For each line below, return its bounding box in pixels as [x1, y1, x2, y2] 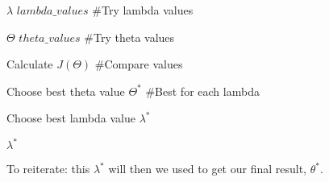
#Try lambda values [92, 2, 194, 18]
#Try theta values [84, 28, 175, 45]
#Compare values [94, 56, 183, 72]
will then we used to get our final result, [108, 160, 307, 177]
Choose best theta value [6, 82, 125, 99]
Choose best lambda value [6, 110, 135, 126]
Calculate [6, 56, 53, 72]
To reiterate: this [6, 160, 90, 177]
